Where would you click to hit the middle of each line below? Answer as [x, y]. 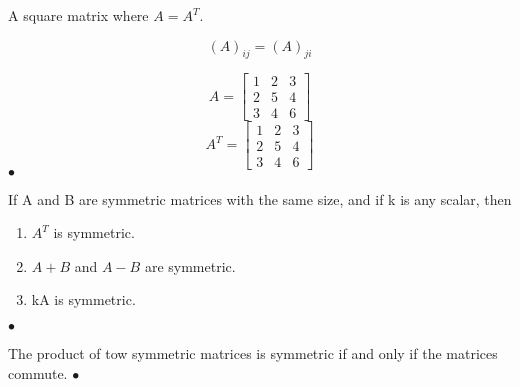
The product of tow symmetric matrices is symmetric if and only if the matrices [253, 352]
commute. [38, 372]
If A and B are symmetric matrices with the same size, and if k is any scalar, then [260, 198]
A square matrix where [78, 15]
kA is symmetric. [83, 299]
